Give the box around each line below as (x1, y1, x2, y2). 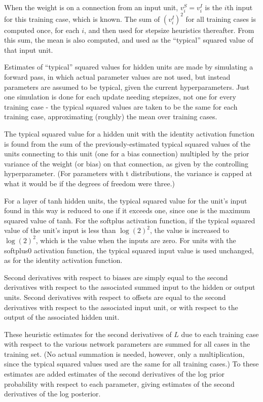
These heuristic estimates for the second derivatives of (4, 328, 172, 339)
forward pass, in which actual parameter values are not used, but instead (4, 72, 231, 82)
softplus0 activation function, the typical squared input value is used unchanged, (4, 245, 254, 255)
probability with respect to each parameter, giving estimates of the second (4, 378, 235, 389)
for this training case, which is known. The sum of (4, 13, 160, 24)
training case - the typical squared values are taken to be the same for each (4, 101, 238, 112)
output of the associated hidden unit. (4, 312, 120, 322)
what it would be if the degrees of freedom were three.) (4, 178, 175, 188)
